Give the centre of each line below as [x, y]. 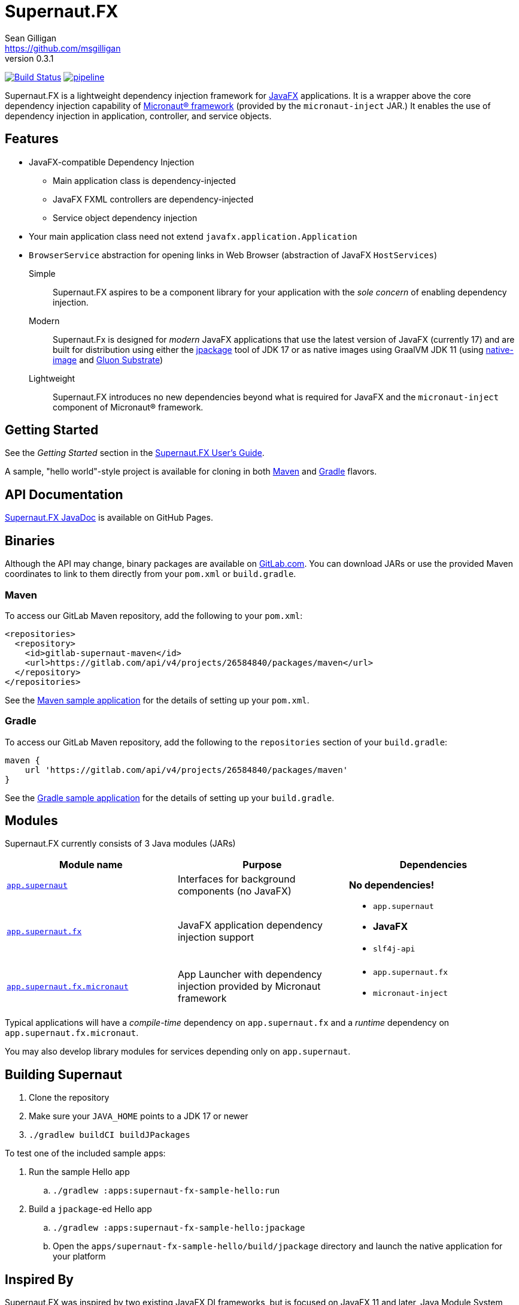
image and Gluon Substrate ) [108, 360]
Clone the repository [69, 1098]
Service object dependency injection [125, 217]
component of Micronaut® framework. [128, 407]
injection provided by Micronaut [249, 987]
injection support [216, 937]
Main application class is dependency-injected [144, 180]
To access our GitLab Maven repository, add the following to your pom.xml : [154, 615]
